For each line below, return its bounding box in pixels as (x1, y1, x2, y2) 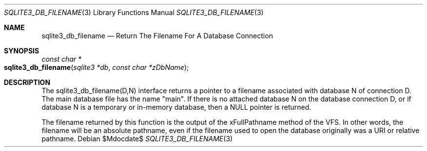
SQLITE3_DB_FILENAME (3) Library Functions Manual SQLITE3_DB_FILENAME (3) (4, 8, 264, 17)
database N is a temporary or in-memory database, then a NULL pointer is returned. (41, 103, 311, 111)
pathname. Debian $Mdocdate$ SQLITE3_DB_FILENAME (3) (41, 134, 233, 143)
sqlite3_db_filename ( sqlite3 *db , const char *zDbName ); (4, 63, 189, 71)
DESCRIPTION (4, 78, 51, 86)
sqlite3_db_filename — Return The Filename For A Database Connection (41, 32, 273, 40)
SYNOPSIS (4, 47, 39, 55)
